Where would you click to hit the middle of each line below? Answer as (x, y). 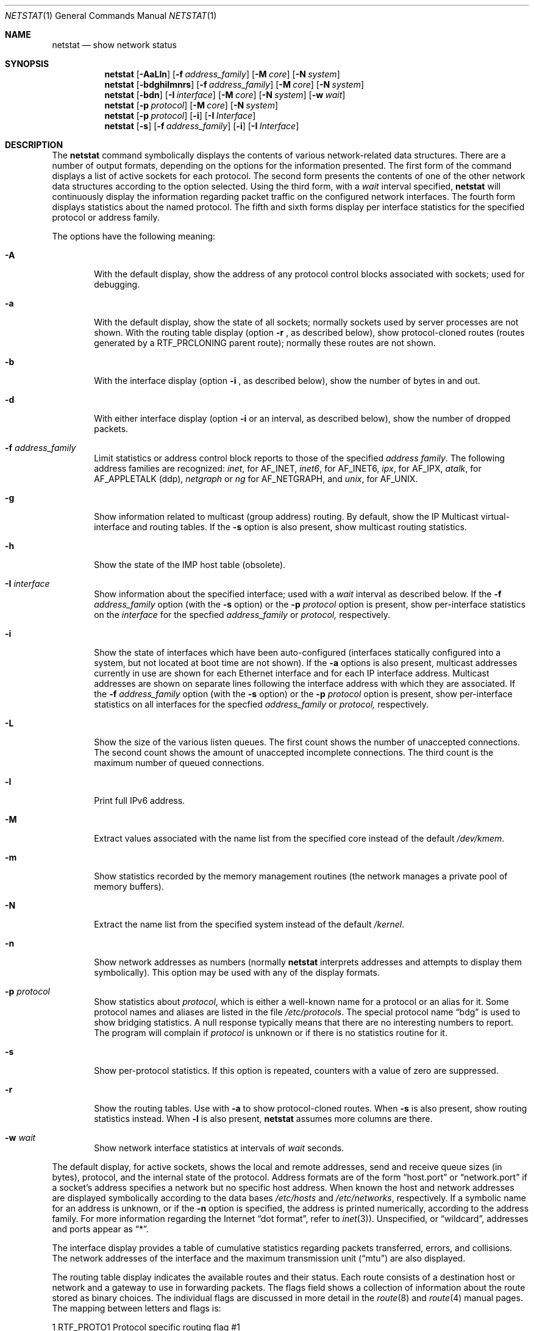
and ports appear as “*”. (100, 1229)
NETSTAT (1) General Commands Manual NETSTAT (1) (111, 16)
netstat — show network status (114, 45)
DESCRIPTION (34, 145)
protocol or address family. (106, 217)
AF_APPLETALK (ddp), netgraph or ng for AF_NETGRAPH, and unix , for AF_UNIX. (256, 479)
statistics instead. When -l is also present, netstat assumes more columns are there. (263, 1119)
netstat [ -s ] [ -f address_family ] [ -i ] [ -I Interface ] (202, 126)
